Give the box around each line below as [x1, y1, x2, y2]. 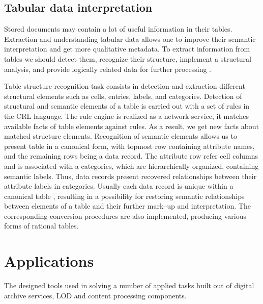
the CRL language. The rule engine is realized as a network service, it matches [4, 110, 249, 121]
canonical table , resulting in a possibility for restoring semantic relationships [4, 190, 245, 201]
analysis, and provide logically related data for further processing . [4, 63, 211, 74]
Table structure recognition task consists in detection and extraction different [4, 81, 245, 91]
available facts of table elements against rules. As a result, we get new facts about [4, 120, 259, 131]
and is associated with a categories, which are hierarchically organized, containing [4, 160, 259, 171]
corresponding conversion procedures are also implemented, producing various [4, 210, 246, 221]
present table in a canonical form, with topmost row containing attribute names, [4, 140, 255, 151]
